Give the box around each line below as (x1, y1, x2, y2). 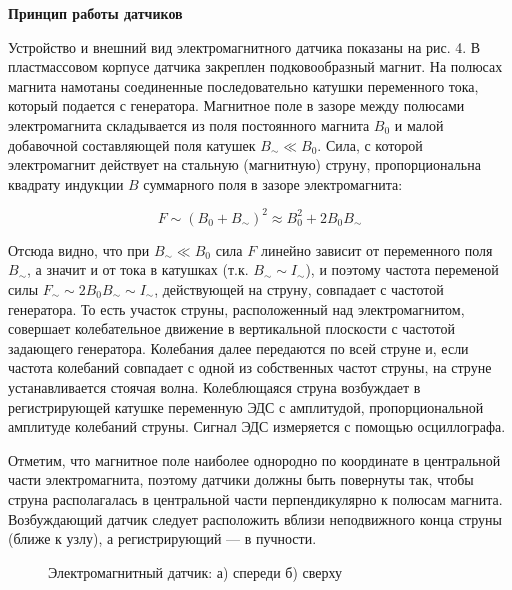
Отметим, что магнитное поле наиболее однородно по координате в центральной (8, 449, 501, 470)
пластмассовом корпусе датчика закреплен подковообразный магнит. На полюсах (8, 56, 503, 77)
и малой (394, 114, 444, 135)
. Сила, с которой (317, 134, 423, 155)
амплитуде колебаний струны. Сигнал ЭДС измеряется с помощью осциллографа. (8, 416, 506, 437)
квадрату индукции (8, 173, 124, 194)
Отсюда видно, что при (8, 239, 150, 260)
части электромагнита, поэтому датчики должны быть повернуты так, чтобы (8, 469, 474, 490)
